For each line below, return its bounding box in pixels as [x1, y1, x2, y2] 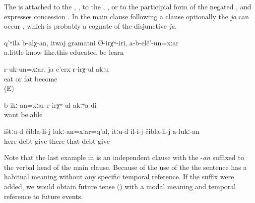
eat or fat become [4, 73, 58, 83]
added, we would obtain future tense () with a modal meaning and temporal [4, 181, 236, 191]
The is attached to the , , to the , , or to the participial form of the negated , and [4, 1, 252, 11]
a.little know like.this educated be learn [4, 47, 124, 57]
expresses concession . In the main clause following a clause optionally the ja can [4, 11, 249, 21]
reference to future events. [4, 191, 83, 201]
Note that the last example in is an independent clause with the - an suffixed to [4, 152, 244, 162]
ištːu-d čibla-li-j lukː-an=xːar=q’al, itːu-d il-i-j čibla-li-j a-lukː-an [4, 125, 200, 136]
